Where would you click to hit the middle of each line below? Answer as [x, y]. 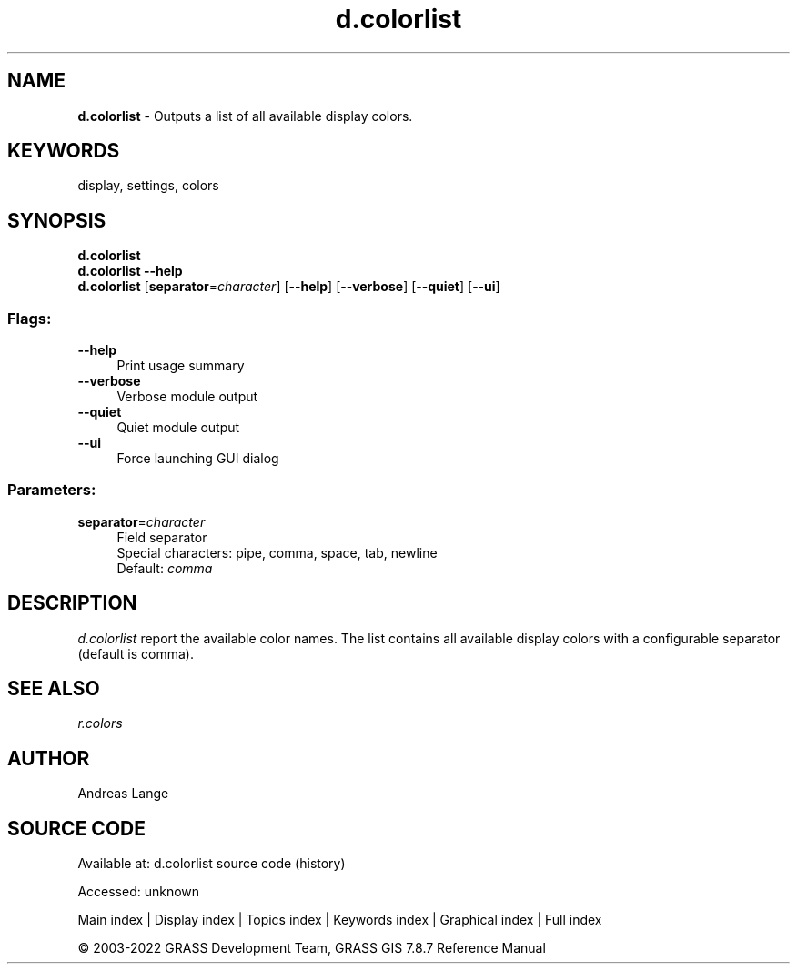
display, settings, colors [148, 186]
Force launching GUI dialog [198, 459]
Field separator [162, 537]
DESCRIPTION [72, 603]
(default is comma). [136, 653]
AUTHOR [49, 758]
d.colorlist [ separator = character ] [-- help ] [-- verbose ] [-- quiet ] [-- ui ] [289, 287]
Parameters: [52, 490]
